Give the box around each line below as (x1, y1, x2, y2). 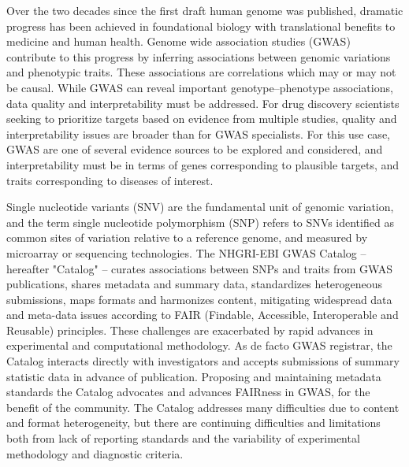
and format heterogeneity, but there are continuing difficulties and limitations (6, 414, 381, 431)
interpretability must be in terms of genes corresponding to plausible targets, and (6, 156, 400, 172)
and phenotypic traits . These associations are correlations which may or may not (6, 64, 396, 80)
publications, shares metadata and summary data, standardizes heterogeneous (6, 276, 383, 292)
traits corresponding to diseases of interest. (6, 172, 214, 188)
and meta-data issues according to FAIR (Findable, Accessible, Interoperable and (6, 306, 399, 323)
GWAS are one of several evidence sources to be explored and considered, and (6, 141, 383, 158)
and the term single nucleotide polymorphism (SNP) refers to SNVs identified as (6, 213, 394, 230)
